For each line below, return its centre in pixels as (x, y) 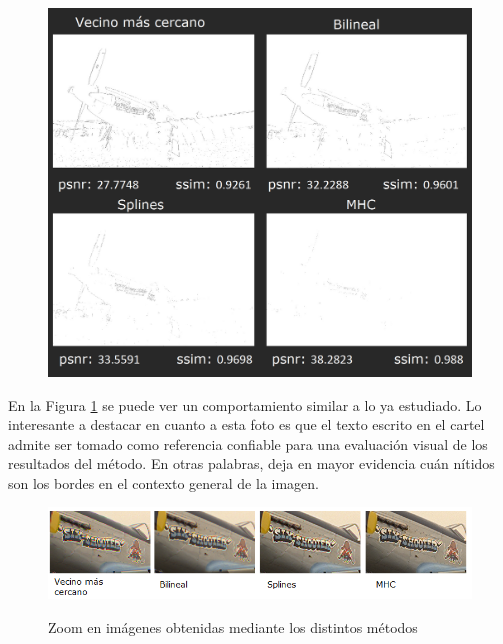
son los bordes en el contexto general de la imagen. (163, 482)
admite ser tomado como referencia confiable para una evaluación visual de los (248, 443)
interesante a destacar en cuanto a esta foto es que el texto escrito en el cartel (246, 424)
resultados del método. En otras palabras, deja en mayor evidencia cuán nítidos (251, 463)
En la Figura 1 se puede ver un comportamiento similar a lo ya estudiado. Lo (245, 404)
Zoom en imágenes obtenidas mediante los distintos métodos (233, 626)
